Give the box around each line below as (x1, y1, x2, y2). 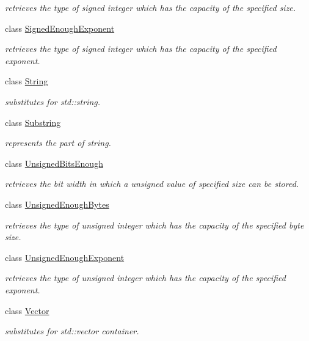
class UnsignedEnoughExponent (5, 251, 125, 263)
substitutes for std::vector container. (5, 324, 139, 337)
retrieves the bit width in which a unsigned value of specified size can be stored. (5, 177, 299, 190)
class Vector (5, 304, 49, 317)
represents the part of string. (5, 136, 111, 149)
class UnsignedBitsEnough (5, 156, 103, 169)
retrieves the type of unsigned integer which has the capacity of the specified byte (5, 218, 304, 231)
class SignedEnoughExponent (5, 21, 115, 34)
